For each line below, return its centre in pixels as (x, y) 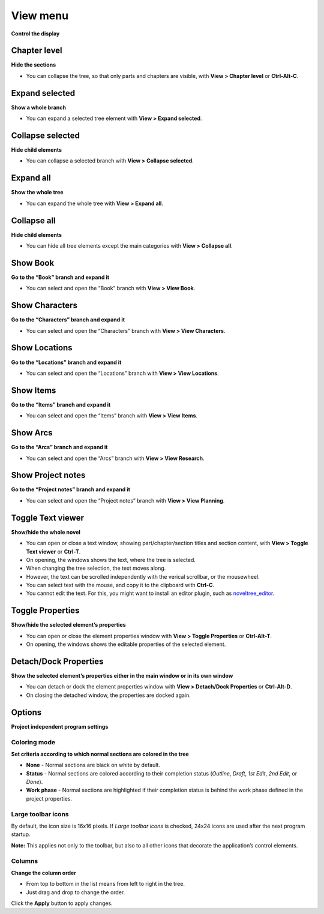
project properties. (49, 798)
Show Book (33, 263)
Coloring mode (33, 742)
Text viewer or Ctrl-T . (53, 551)
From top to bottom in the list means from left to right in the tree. (106, 884)
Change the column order (43, 873)
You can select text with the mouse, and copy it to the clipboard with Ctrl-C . (120, 585)
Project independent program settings (60, 726)
